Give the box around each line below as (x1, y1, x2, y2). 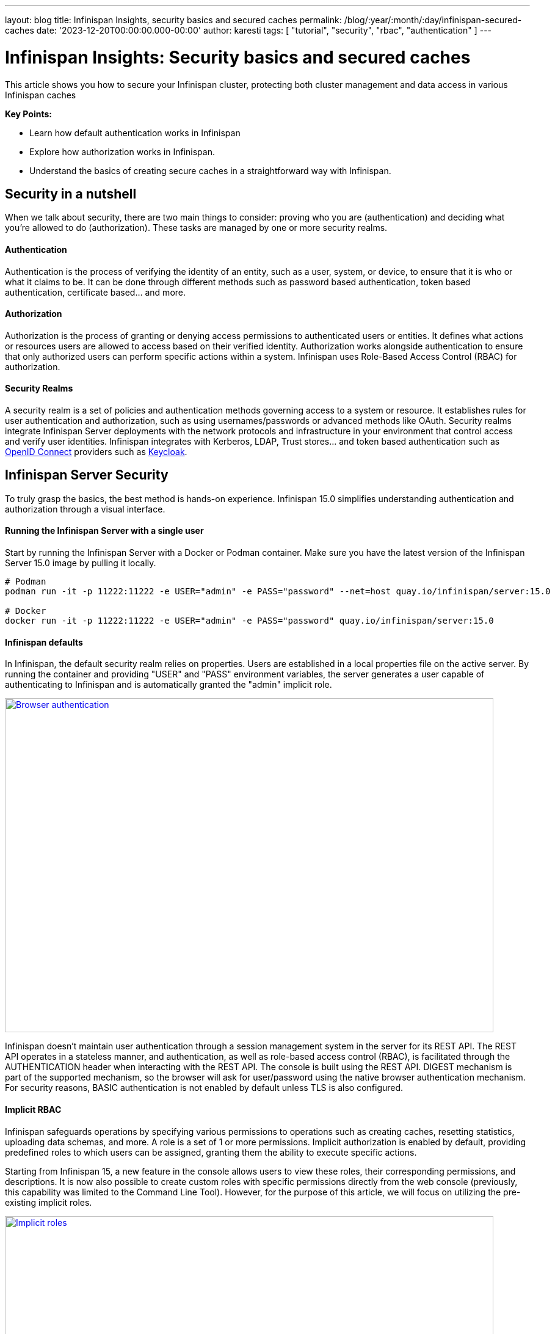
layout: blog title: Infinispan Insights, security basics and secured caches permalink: (5, 15, 342, 25)
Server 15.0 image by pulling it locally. (5, 558, 156, 569)
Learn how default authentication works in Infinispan (29, 127, 241, 138)
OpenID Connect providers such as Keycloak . (5, 446, 187, 457)
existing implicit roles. (5, 1197, 92, 1208)
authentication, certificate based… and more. (5, 286, 186, 297)
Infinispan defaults (5, 636, 83, 647)
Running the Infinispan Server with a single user (5, 525, 204, 536)
